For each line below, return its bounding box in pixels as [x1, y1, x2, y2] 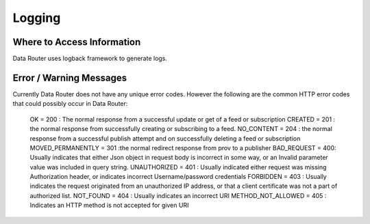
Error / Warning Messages [12, 72, 127, 83]
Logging [12, 10, 61, 25]
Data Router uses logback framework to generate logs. [12, 55, 168, 63]
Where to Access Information [12, 36, 141, 48]
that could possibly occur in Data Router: [12, 100, 128, 108]
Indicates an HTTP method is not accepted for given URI [29, 201, 189, 210]
